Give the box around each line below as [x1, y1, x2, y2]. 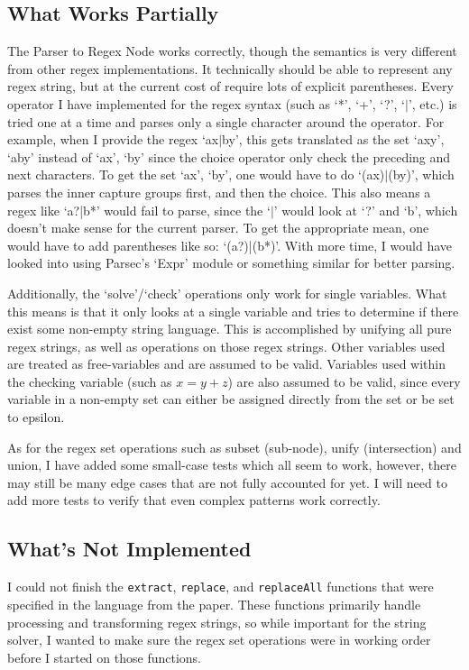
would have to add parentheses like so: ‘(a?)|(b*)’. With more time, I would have [7, 235, 453, 254]
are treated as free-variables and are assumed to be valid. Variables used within [7, 354, 446, 373]
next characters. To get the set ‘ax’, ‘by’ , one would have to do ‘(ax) [7, 165, 385, 184]
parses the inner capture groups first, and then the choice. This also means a [7, 182, 431, 201]
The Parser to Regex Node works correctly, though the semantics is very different [7, 41, 457, 60]
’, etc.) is [408, 94, 457, 113]
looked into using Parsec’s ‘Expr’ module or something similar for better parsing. [7, 253, 455, 272]
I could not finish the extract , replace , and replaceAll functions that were [7, 577, 434, 596]
